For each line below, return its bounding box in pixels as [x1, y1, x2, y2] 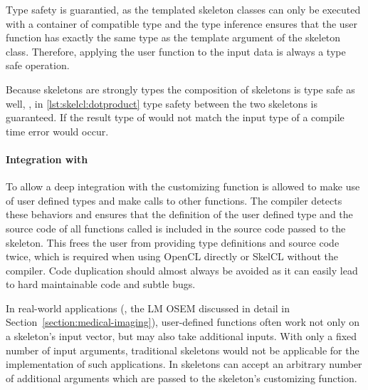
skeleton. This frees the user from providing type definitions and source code [6, 235, 340, 250]
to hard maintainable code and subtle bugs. [6, 277, 196, 292]
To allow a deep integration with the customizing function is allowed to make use [6, 179, 360, 194]
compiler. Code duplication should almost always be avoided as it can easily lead [6, 262, 358, 277]
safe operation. [6, 58, 70, 73]
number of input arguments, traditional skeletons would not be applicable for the [6, 342, 359, 357]
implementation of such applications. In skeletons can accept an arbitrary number [6, 356, 362, 371]
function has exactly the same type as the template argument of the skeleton [6, 30, 341, 45]
